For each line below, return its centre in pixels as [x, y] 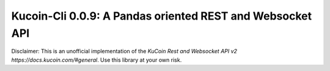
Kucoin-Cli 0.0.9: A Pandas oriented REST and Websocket [161, 16]
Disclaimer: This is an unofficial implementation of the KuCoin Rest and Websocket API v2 [124, 51]
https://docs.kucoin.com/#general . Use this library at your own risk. [97, 60]
